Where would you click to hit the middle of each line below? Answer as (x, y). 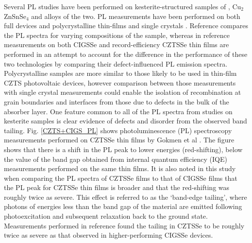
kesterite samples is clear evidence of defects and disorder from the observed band (126, 121)
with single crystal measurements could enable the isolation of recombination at (123, 92)
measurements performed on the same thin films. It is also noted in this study (120, 168)
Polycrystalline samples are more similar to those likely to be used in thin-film (120, 73)
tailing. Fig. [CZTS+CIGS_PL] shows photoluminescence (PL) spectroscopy (118, 130)
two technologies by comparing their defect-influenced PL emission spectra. (116, 63)
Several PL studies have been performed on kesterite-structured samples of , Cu (123, 6)
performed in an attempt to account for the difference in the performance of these (126, 54)
